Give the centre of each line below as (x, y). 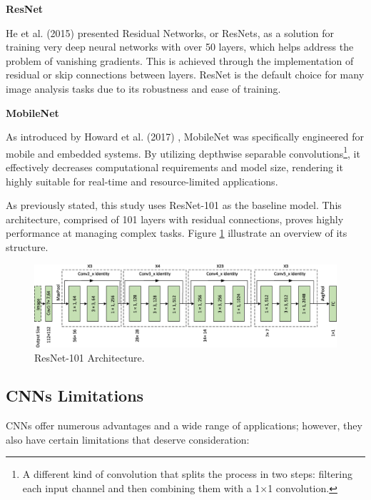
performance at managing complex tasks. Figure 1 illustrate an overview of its (177, 233)
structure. (27, 246)
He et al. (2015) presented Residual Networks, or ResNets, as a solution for (170, 32)
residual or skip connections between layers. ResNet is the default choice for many (185, 75)
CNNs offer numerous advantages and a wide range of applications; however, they (184, 425)
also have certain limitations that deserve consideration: (128, 439)
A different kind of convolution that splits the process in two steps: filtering (187, 474)
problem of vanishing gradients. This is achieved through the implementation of (180, 60)
